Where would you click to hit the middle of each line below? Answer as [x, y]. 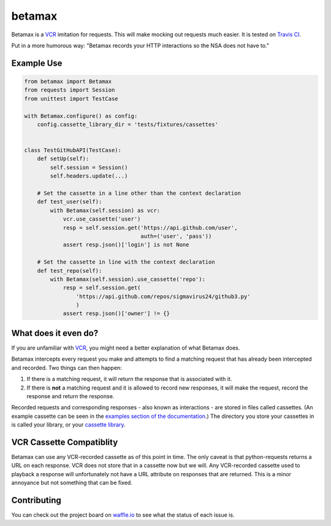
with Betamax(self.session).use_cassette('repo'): [127, 279]
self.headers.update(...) [89, 176]
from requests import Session [70, 90]
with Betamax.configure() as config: [81, 116]
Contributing [36, 500]
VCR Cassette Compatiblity [65, 442]
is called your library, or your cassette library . [68, 425]
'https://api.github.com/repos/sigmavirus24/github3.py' [163, 296]
